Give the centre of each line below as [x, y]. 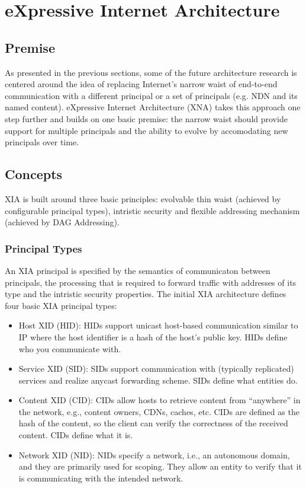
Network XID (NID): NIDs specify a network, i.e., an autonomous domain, [154, 454]
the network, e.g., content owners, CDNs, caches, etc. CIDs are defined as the [159, 411]
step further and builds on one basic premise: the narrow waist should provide [146, 118]
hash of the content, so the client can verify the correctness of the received [153, 423]
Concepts [34, 174]
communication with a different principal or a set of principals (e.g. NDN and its [151, 95]
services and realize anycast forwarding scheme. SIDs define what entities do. [158, 380]
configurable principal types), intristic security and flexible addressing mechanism [152, 210]
